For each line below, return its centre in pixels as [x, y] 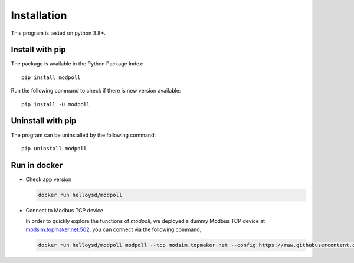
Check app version [49, 179]
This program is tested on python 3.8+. [58, 33]
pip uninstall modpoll [54, 148]
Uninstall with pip [44, 121]
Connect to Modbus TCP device [65, 210]
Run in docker [37, 165]
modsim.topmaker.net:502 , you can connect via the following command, [114, 229]
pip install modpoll [51, 77]
